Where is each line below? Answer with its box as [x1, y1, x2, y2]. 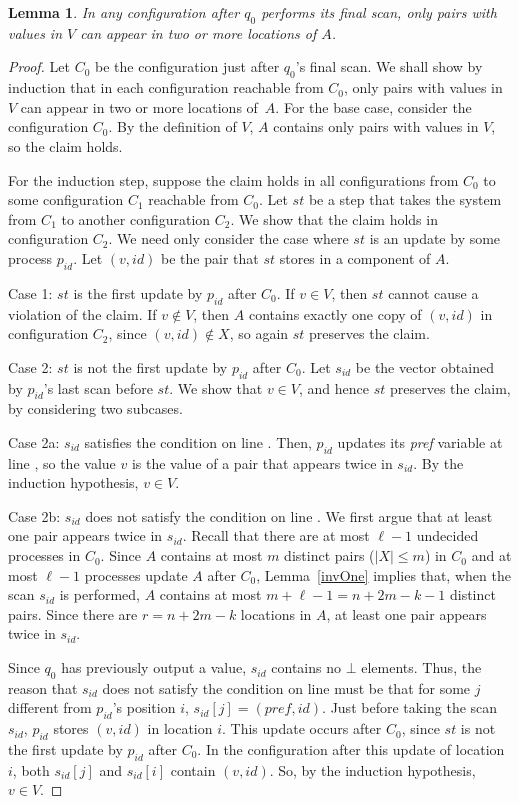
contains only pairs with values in [273, 116, 479, 137]
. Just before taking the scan [322, 697, 498, 718]
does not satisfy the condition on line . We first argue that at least [85, 505, 493, 526]
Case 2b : [8, 505, 61, 526]
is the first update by [73, 282, 203, 303]
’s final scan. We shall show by [295, 56, 483, 77]
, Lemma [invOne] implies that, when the [256, 564, 511, 585]
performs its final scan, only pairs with [261, 2, 497, 22]
